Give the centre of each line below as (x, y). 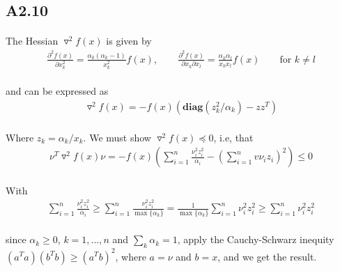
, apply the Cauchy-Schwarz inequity (256, 239)
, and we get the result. (267, 256)
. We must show (117, 137)
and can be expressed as (57, 91)
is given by (129, 41)
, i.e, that (233, 137)
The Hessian (32, 41)
